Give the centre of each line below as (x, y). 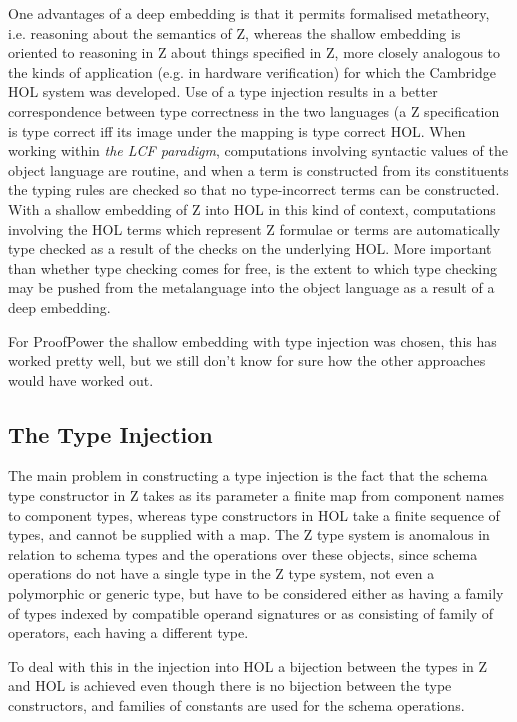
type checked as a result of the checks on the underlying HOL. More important (250, 248)
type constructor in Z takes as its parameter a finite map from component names (256, 495)
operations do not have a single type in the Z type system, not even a (221, 573)
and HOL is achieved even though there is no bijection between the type (230, 685)
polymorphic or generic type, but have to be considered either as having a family (256, 593)
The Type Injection (110, 433)
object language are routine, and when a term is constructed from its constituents (258, 169)
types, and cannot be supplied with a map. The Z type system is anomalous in (249, 534)
